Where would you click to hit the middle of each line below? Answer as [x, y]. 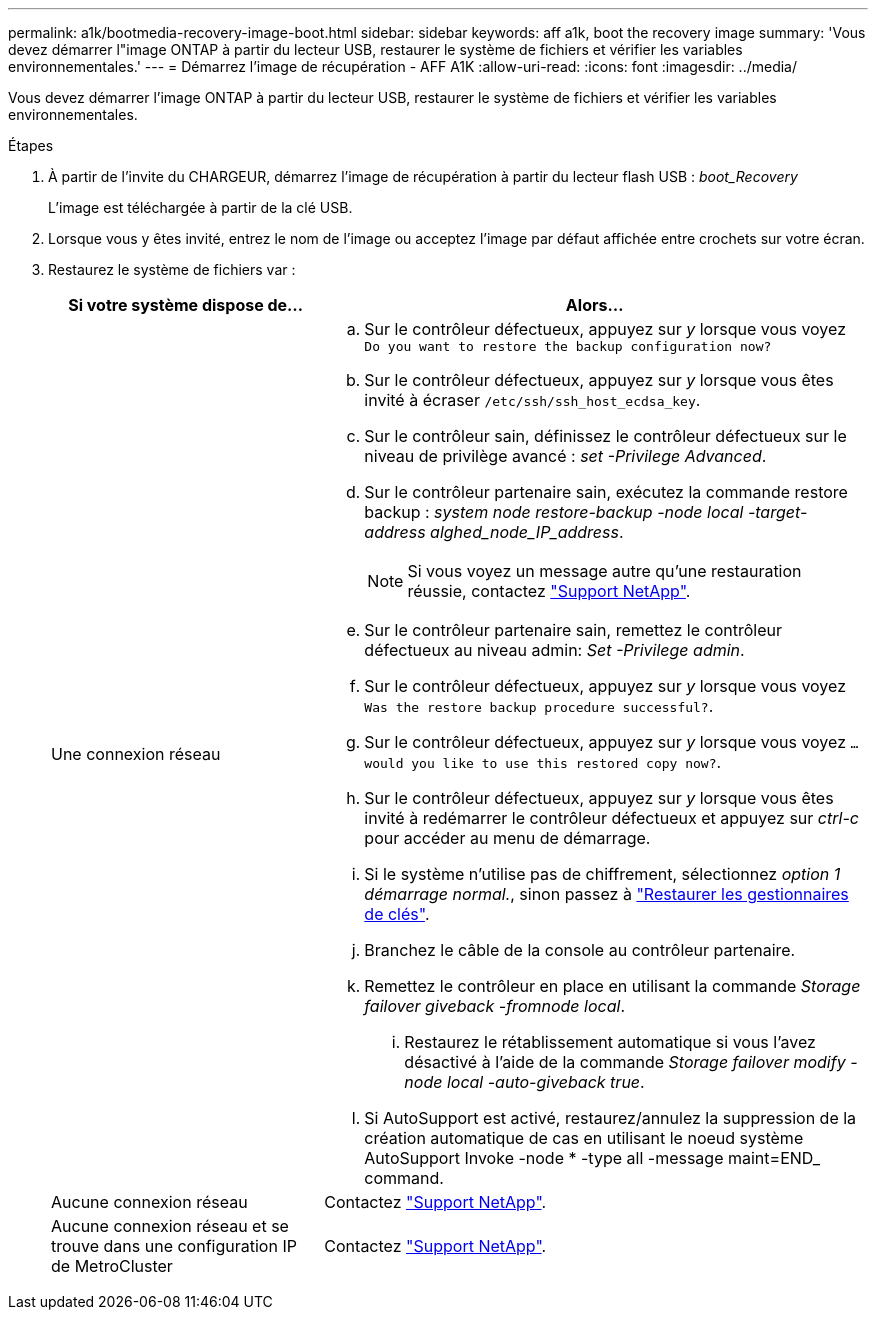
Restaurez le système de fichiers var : [172, 269]
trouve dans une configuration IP [174, 1246]
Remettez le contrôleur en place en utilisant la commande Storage [612, 986]
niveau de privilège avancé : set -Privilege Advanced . [565, 456]
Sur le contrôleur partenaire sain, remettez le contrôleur [573, 630]
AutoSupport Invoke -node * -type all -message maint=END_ [592, 1158]
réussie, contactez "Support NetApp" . [549, 591]
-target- [777, 512]
